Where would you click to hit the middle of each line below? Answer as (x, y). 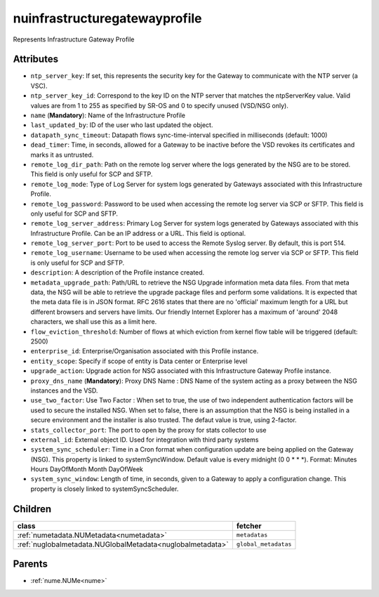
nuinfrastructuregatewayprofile (107, 18)
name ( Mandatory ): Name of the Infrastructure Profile (108, 115)
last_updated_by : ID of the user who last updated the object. (122, 125)
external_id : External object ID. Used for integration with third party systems (145, 440)
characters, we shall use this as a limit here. (94, 322)
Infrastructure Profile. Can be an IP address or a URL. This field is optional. (138, 233)
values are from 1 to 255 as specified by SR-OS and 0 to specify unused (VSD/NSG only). (160, 105)
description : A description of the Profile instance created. (118, 273)
